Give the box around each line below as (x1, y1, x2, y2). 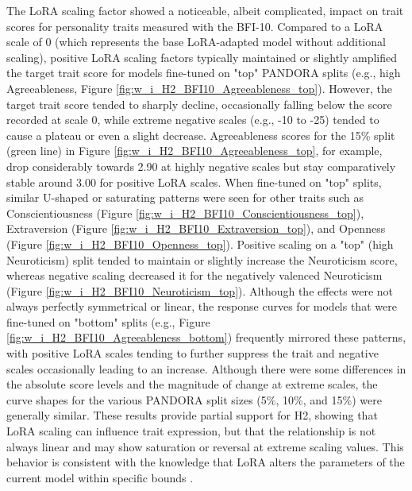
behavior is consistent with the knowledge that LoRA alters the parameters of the (6, 454, 405, 470)
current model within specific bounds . (6, 469, 194, 485)
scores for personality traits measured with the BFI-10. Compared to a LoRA (6, 17, 383, 34)
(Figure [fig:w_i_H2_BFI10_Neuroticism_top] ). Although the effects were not (6, 282, 393, 299)
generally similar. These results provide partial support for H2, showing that (6, 407, 378, 423)
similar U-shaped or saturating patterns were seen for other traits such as (6, 189, 364, 206)
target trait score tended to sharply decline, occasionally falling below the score (6, 95, 392, 112)
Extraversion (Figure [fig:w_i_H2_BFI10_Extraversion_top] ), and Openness (6, 220, 386, 237)
